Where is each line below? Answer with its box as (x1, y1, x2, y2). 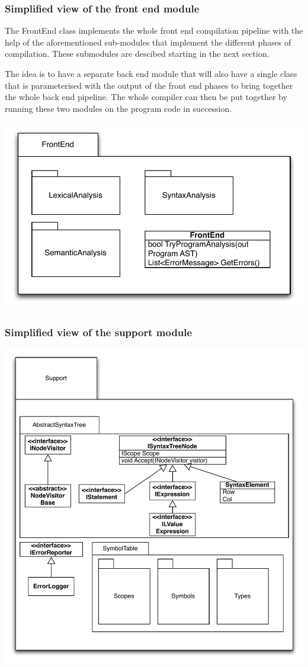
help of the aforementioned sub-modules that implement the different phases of (5, 36, 291, 48)
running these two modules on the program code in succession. (5, 102, 232, 114)
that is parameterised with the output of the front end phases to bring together (5, 79, 293, 91)
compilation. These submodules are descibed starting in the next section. (5, 47, 269, 60)
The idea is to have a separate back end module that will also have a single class (5, 67, 297, 79)
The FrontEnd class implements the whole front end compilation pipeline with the (5, 24, 303, 37)
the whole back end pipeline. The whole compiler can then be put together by (5, 91, 287, 103)
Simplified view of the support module (5, 325, 192, 340)
